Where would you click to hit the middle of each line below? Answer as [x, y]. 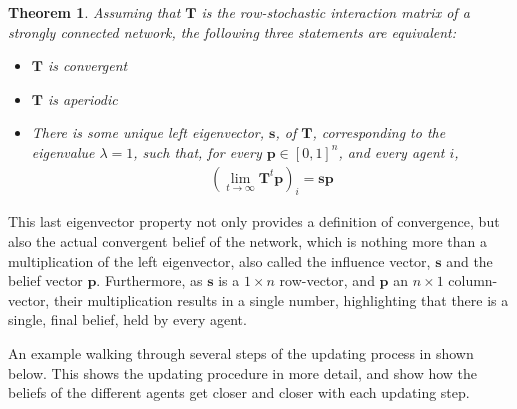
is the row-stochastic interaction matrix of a [335, 12]
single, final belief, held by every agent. [127, 319]
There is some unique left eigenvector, [148, 132]
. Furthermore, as [149, 280]
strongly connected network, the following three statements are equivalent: [232, 31]
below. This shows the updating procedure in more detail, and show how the [243, 372]
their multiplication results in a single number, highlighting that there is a [281, 299]
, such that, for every [197, 151]
